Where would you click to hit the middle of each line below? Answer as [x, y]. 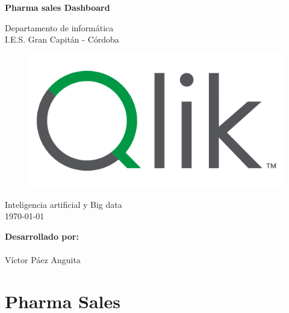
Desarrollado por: [42, 236]
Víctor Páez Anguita [43, 260]
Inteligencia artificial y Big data [64, 204]
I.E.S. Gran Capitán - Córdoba [62, 39]
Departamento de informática [59, 27]
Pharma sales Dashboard [57, 7]
